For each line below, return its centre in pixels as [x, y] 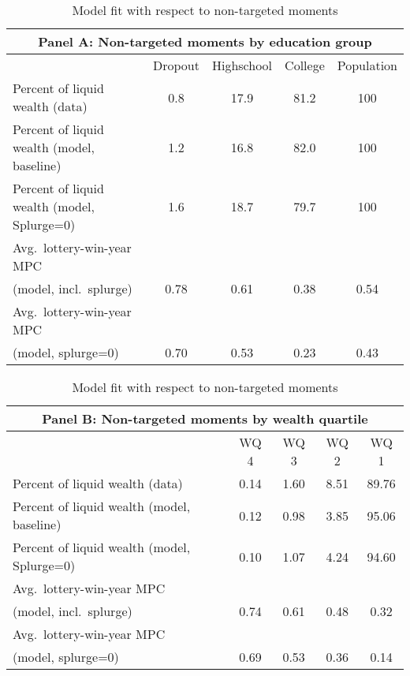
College [305, 65]
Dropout [176, 65]
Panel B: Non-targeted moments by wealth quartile [205, 418]
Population [367, 65]
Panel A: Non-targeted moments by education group [205, 41]
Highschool [242, 65]
